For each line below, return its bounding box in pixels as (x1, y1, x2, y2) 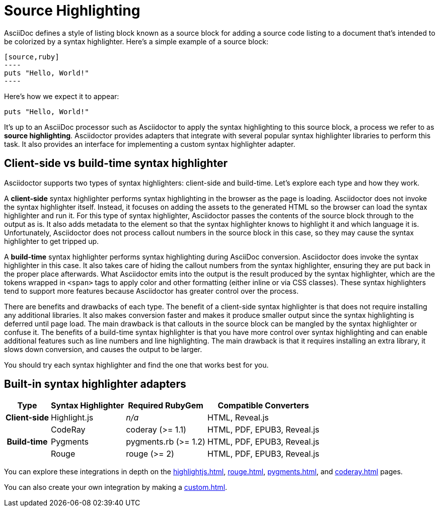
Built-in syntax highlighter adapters (4, 378, 186, 391)
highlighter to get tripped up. (4, 236, 99, 245)
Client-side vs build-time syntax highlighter (4, 157, 228, 170)
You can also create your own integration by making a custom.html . (4, 483, 228, 492)
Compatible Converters (217, 400, 309, 411)
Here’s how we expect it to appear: (4, 92, 119, 101)
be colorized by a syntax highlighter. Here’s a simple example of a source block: (4, 37, 269, 46)
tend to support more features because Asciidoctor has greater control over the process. (4, 286, 299, 295)
